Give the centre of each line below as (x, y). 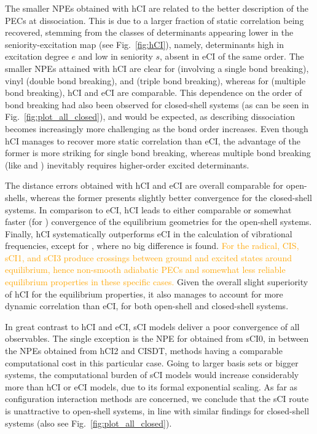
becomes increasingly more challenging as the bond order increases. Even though (157, 128)
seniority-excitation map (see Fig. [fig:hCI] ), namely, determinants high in (144, 44)
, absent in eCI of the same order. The (232, 56)
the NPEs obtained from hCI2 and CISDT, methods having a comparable (144, 351)
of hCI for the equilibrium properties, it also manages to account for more (144, 294)
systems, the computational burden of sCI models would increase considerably (152, 375)
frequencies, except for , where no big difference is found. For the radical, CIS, (152, 246)
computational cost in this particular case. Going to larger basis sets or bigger (152, 362)
